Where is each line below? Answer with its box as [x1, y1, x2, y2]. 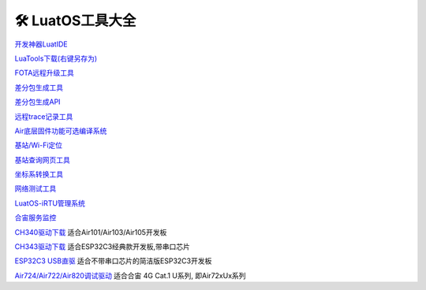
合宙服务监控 [14, 213, 57, 222]
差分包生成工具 [14, 83, 63, 92]
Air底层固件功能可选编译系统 [14, 126, 107, 136]
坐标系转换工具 [14, 169, 63, 179]
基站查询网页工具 [14, 154, 70, 165]
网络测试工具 [14, 184, 57, 193]
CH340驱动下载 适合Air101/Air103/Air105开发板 [14, 227, 167, 236]
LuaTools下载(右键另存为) [14, 54, 98, 63]
